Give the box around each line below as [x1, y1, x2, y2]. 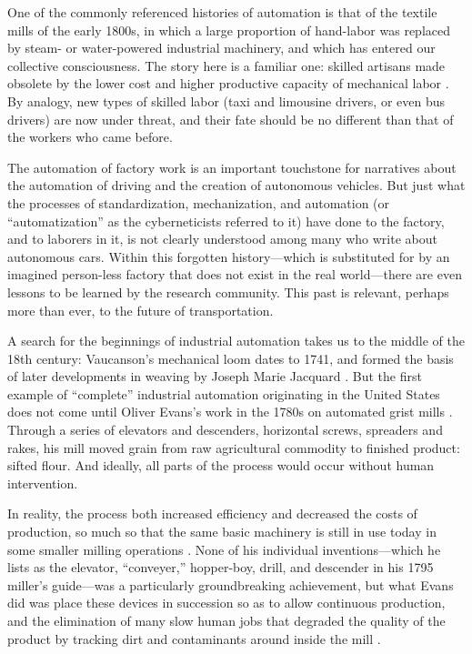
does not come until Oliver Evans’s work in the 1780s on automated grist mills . [7, 402, 453, 421]
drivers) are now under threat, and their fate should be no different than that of [7, 109, 454, 128]
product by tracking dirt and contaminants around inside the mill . [7, 629, 381, 648]
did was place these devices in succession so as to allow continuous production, [7, 593, 446, 612]
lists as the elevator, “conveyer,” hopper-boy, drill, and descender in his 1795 [7, 558, 434, 577]
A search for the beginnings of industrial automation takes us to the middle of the [7, 331, 465, 350]
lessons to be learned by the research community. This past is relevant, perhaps [7, 282, 449, 301]
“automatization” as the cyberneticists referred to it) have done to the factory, [7, 211, 445, 230]
